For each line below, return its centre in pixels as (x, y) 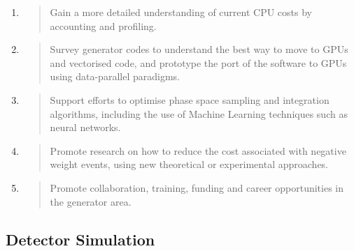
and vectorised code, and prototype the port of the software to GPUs (198, 62)
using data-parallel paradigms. (115, 76)
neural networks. (85, 127)
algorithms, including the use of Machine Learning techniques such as (199, 113)
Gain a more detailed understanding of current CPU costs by (181, 12)
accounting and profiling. (103, 25)
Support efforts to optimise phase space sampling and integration (190, 99)
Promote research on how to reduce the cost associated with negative (198, 150)
